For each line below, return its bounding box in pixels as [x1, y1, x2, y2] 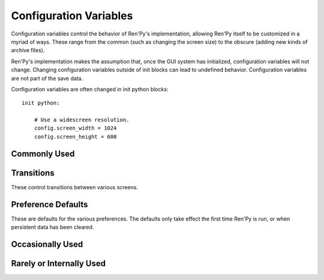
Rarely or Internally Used [11, 258, 106, 269]
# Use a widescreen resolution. [34, 117, 130, 123]
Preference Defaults [11, 199, 88, 210]
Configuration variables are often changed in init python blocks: [11, 85, 169, 93]
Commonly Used [11, 148, 75, 159]
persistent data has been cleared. [11, 224, 94, 231]
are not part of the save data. [11, 75, 83, 82]
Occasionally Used [11, 239, 83, 249]
